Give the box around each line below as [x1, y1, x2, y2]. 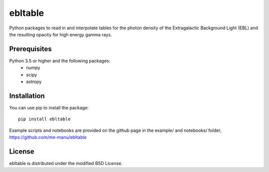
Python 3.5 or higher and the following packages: [9, 58, 111, 64]
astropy [26, 79, 42, 85]
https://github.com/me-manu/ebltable [9, 134, 87, 140]
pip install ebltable [18, 116, 71, 122]
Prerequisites [9, 45, 52, 53]
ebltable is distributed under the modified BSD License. [9, 161, 123, 166]
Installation [9, 91, 45, 100]
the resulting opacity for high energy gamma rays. [9, 31, 112, 37]
